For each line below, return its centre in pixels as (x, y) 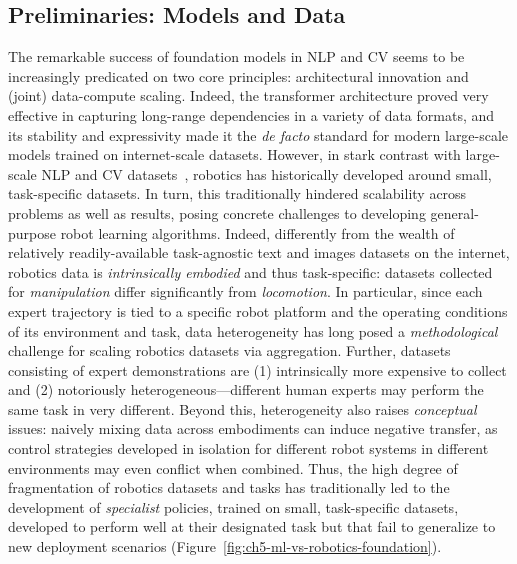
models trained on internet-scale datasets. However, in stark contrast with (234, 154)
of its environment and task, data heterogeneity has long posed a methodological (253, 330)
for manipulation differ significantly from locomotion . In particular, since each (245, 291)
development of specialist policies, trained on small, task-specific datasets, (233, 506)
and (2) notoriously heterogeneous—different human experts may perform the (246, 389)
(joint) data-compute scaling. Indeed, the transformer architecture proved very (248, 95)
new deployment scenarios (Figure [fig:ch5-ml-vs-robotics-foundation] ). (225, 546)
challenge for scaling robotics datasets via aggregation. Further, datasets (229, 350)
